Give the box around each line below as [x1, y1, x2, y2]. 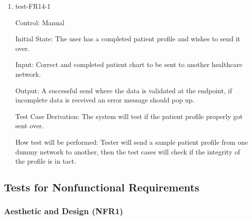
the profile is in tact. [15, 156, 77, 166]
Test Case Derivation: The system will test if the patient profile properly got [15, 111, 243, 121]
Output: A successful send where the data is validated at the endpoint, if [15, 85, 232, 95]
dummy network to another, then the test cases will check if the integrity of [15, 146, 240, 156]
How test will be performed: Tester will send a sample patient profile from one [15, 136, 248, 147]
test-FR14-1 [15, 1, 51, 11]
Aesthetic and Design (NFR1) [4, 205, 124, 217]
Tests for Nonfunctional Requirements [4, 180, 200, 195]
